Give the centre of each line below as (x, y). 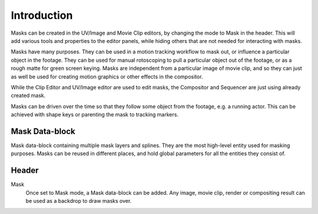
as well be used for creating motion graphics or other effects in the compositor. (107, 76)
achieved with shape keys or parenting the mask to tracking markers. (95, 115)
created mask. (28, 96)
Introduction (42, 15)
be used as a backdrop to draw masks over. (79, 201)
